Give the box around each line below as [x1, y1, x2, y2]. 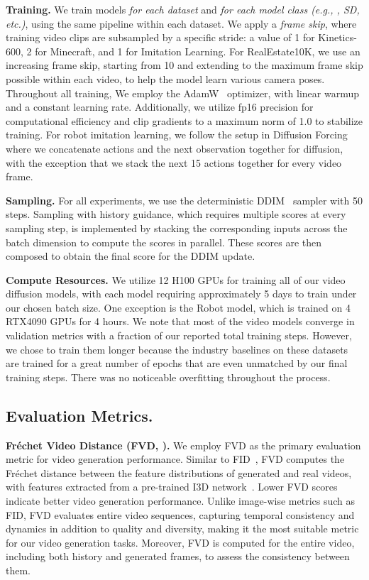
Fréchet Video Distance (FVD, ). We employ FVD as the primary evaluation [6, 437, 361, 452]
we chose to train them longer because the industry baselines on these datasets [6, 341, 348, 356]
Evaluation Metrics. [6, 404, 153, 426]
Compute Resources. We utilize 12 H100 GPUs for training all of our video [6, 272, 346, 287]
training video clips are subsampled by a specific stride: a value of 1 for [6, 30, 315, 45]
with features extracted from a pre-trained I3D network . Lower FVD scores [6, 479, 338, 494]
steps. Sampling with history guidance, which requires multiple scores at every [6, 207, 346, 221]
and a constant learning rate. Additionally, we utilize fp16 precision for [6, 99, 314, 114]
